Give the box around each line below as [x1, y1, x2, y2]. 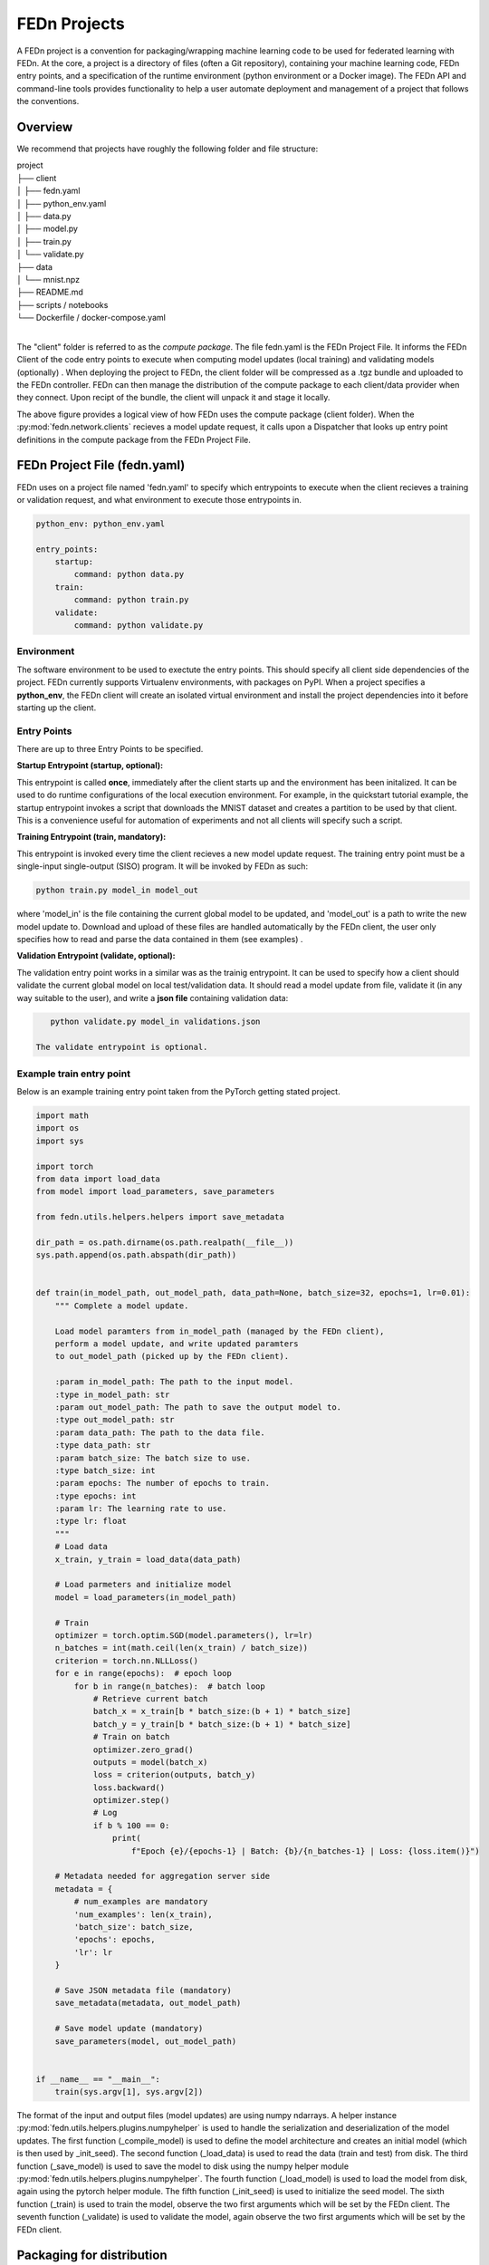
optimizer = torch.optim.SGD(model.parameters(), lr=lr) [54, 1631, 313, 1640]
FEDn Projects [16, 14, 126, 34]
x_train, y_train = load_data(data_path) [54, 1554, 242, 1565]
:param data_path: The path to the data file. [54, 1427, 266, 1438]
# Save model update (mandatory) [54, 2023, 204, 2034]
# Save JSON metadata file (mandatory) [54, 1985, 233, 1995]
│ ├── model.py [16, 223, 79, 235]
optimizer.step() [92, 1795, 170, 1806]
